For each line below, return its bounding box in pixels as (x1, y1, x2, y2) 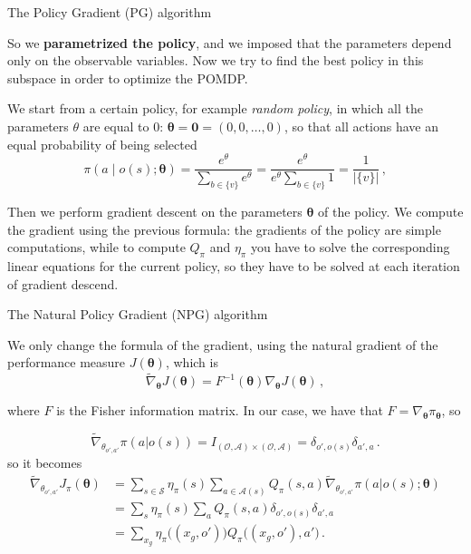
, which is (165, 353, 218, 372)
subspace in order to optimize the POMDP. (7, 68, 248, 87)
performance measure (7, 353, 126, 372)
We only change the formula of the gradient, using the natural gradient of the (7, 335, 438, 354)
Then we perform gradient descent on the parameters (7, 202, 303, 221)
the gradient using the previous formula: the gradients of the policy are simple (7, 219, 441, 238)
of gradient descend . (7, 274, 119, 293)
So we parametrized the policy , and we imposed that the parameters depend (7, 33, 452, 52)
